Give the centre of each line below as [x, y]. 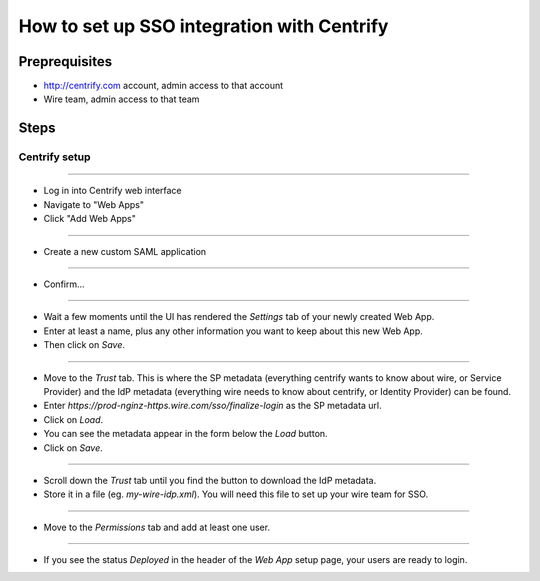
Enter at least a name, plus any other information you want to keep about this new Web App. [233, 331]
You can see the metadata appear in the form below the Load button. [186, 434]
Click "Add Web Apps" [90, 219]
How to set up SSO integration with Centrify [203, 26]
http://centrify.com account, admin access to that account [163, 86]
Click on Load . [73, 419]
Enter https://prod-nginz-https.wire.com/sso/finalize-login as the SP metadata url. [212, 406]
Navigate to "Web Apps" [94, 204]
